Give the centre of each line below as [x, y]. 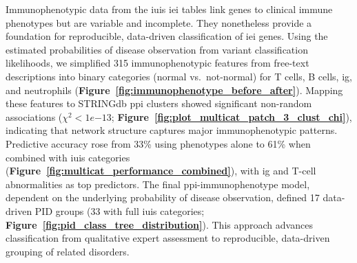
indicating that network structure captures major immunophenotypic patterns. [172, 130]
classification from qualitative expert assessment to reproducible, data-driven [168, 238]
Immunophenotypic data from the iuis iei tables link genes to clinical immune [169, 9]
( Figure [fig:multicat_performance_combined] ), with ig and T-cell [161, 171]
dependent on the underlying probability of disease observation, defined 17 [163, 197]
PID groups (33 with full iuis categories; [120, 210]
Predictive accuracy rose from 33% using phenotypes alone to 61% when [158, 143]
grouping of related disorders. [68, 251]
